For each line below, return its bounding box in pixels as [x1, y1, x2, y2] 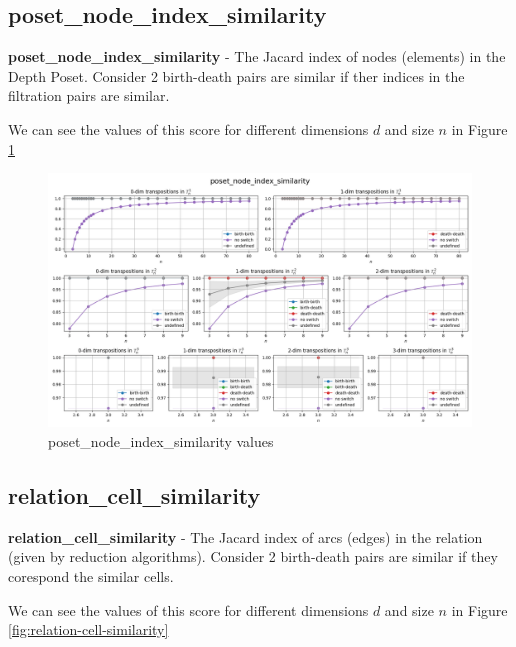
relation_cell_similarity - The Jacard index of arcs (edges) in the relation [8, 526, 483, 547]
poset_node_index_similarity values [48, 431, 274, 451]
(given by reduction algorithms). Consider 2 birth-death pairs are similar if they [8, 546, 498, 567]
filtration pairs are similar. [8, 85, 170, 106]
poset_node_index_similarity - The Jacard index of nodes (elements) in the [8, 46, 506, 67]
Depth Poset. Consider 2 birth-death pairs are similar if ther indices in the [8, 65, 465, 86]
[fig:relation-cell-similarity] [8, 619, 169, 640]
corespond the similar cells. [8, 565, 174, 586]
